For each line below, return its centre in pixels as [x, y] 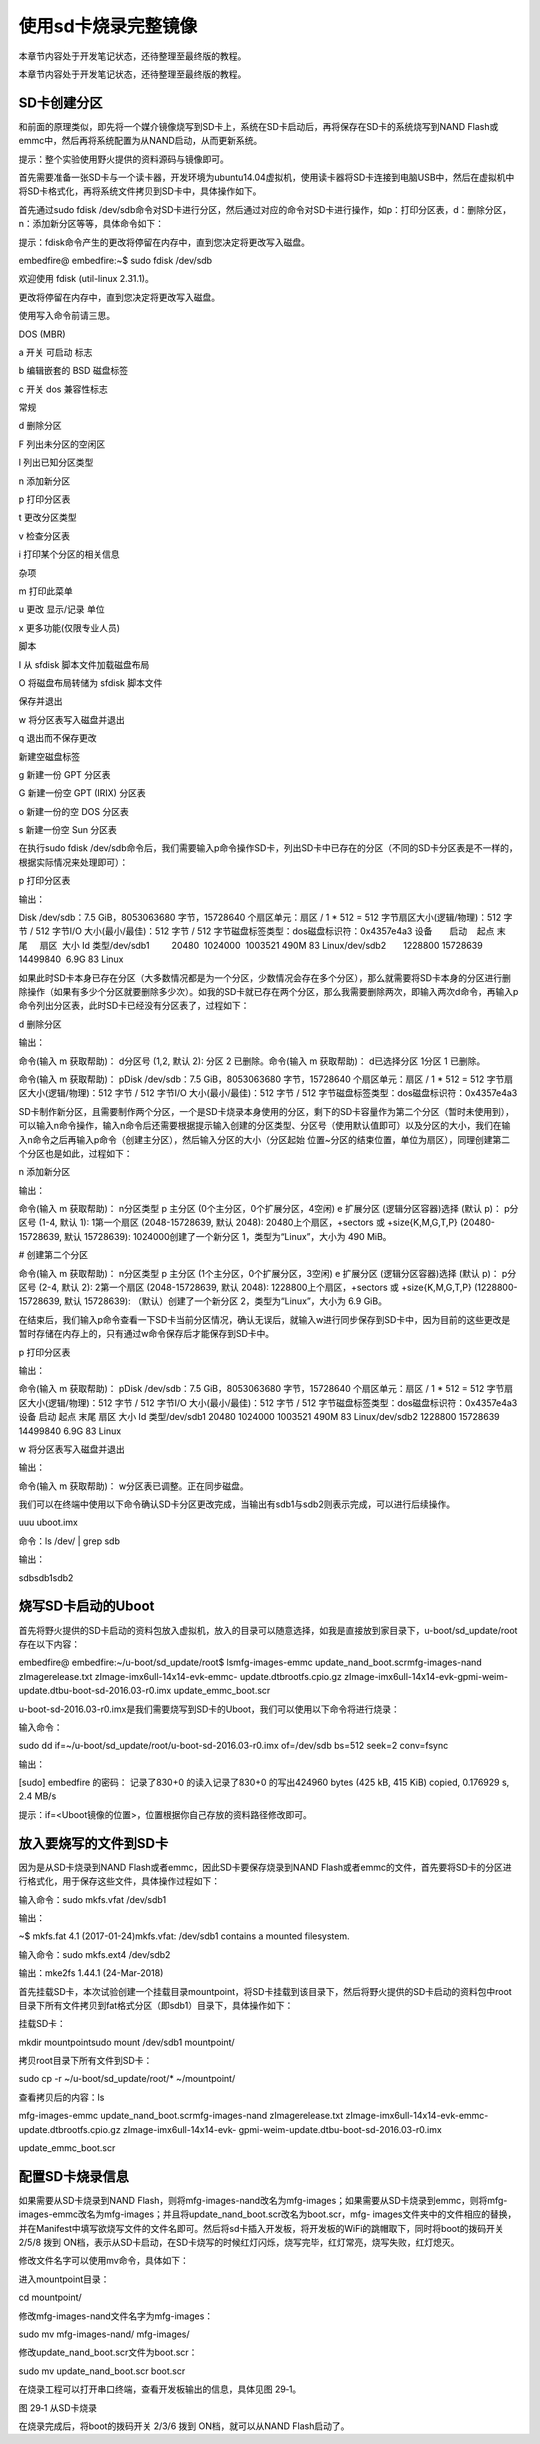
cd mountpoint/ [50, 2297]
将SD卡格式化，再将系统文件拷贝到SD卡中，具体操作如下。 [140, 191]
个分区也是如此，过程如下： [75, 1153]
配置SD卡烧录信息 [73, 2176]
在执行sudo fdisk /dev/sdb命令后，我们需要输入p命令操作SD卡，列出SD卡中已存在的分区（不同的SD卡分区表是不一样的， [268, 848]
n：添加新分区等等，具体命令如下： [91, 224]
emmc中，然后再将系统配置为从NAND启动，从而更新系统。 [140, 141]
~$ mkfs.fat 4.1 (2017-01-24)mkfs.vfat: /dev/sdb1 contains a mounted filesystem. [184, 1936]
